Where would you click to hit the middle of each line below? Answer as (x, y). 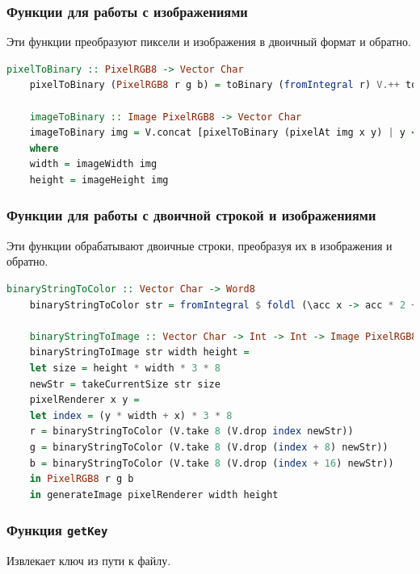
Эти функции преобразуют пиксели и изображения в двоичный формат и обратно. (209, 42)
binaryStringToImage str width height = (139, 352)
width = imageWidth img (93, 164)
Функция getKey (57, 530)
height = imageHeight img (99, 180)
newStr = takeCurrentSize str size (125, 384)
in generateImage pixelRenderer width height (154, 494)
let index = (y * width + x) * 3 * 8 (131, 415)
